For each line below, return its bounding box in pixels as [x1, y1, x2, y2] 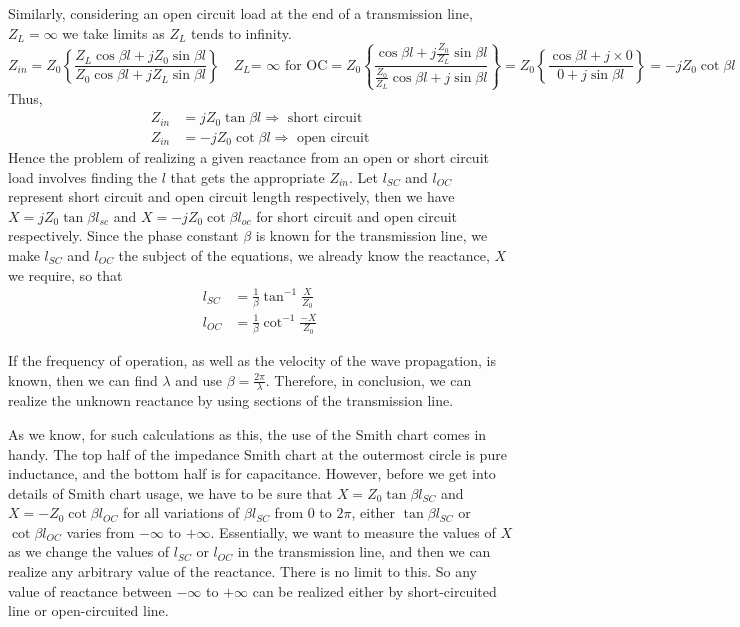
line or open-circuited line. [8, 600, 169, 621]
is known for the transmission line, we [255, 225, 488, 246]
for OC [284, 58, 328, 73]
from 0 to [274, 502, 332, 523]
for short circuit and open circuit [256, 205, 458, 226]
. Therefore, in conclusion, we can [265, 369, 472, 390]
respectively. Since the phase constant [8, 225, 239, 246]
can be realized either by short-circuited [252, 580, 497, 601]
